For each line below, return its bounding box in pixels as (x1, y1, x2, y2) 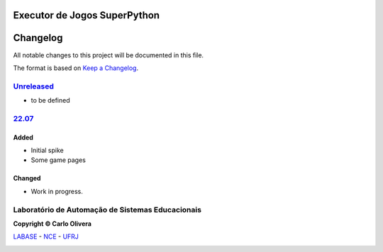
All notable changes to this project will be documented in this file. (13, 50, 204, 59)
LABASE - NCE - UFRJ (13, 232, 79, 241)
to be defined (30, 96, 70, 105)
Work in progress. (30, 187, 83, 195)
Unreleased (13, 81, 55, 91)
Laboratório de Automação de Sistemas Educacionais (13, 205, 202, 214)
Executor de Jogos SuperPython (13, 9, 160, 21)
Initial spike (30, 146, 64, 155)
